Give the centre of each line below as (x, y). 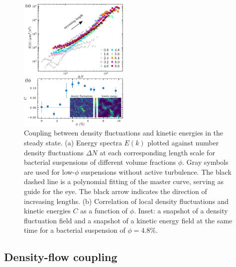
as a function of (104, 211)
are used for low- (50, 171)
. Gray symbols (205, 162)
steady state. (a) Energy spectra (73, 143)
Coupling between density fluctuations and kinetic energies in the (124, 133)
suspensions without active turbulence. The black (156, 171)
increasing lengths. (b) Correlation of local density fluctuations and (126, 201)
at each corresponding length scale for (157, 152)
